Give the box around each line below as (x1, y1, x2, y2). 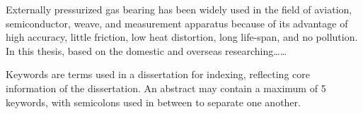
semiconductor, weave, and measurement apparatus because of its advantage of (6, 15, 348, 30)
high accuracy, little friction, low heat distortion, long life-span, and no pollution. (6, 30, 358, 44)
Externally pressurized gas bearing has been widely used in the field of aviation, (6, 2, 352, 16)
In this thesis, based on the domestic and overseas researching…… (6, 43, 287, 58)
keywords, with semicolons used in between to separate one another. (6, 94, 301, 109)
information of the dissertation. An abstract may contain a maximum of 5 (6, 80, 326, 95)
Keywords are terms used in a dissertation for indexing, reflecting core (6, 67, 310, 82)
